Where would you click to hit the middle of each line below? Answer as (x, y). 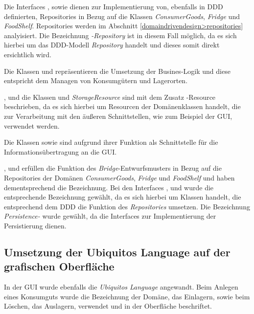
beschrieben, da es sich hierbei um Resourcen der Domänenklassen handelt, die (122, 106)
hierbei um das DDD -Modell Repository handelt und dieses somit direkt (112, 45)
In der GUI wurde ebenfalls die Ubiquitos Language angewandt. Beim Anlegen (121, 287)
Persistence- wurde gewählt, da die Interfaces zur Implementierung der (110, 216)
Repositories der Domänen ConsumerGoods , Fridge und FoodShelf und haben (119, 177)
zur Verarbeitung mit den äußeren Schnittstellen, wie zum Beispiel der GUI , (118, 116)
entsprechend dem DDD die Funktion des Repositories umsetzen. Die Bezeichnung (127, 206)
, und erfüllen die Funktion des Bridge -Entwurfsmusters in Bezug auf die (113, 168)
